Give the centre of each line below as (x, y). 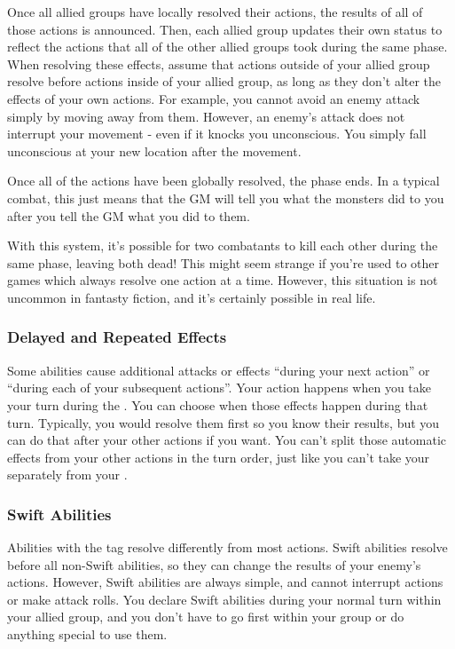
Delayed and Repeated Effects (117, 337)
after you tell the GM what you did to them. (129, 215)
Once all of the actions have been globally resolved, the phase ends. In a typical (224, 181)
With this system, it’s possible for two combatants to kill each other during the (223, 245)
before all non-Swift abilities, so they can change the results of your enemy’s (214, 564)
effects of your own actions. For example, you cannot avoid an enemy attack (214, 98)
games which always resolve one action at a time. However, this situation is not (223, 280)
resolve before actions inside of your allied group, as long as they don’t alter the (224, 81)
